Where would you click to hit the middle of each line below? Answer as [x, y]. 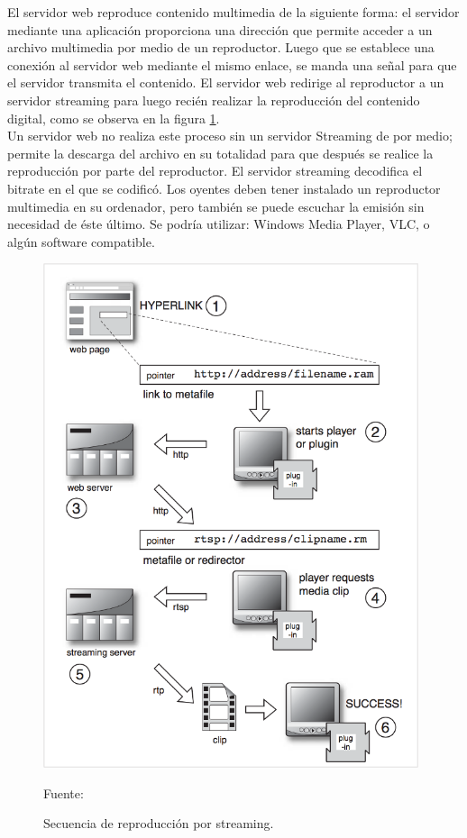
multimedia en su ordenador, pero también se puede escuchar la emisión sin [216, 206]
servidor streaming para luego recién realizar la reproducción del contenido [214, 100]
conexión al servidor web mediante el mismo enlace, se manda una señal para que [232, 64]
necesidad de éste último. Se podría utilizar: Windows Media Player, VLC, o [219, 224]
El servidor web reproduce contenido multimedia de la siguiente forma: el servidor [233, 12]
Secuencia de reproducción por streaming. [159, 823]
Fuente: [64, 792]
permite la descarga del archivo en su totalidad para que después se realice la [220, 153]
